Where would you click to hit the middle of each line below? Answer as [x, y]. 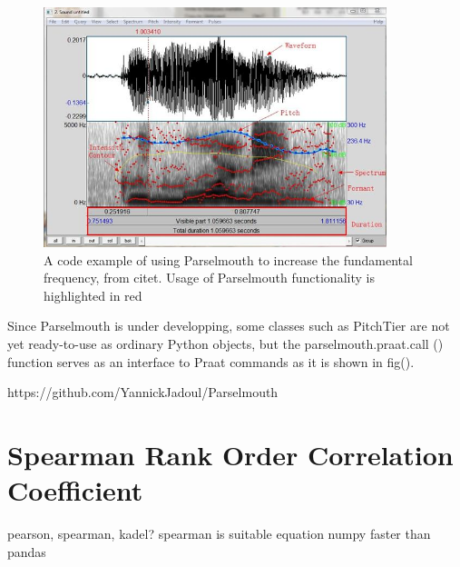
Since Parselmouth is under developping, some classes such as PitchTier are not [229, 326]
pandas [27, 551]
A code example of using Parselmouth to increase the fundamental [228, 259]
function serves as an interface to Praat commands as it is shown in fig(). [211, 361]
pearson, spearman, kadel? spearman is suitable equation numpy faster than [219, 534]
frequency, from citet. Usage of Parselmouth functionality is [209, 278]
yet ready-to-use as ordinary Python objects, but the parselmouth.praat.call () [225, 343]
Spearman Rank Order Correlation [230, 454]
